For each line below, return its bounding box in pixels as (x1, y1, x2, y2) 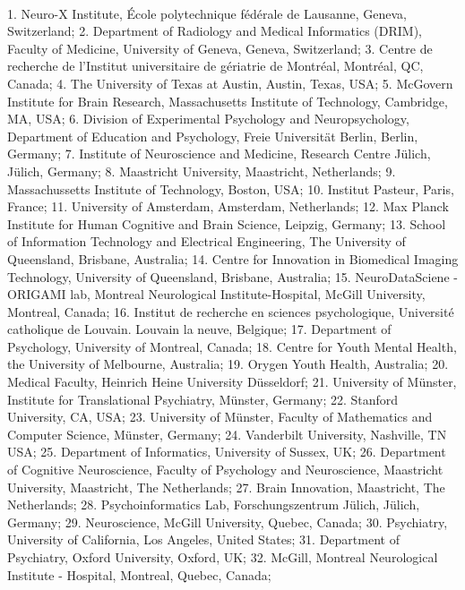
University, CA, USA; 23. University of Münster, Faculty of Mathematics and (7, 407, 433, 426)
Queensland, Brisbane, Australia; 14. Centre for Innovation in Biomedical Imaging (7, 249, 459, 268)
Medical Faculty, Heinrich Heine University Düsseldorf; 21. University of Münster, (7, 372, 457, 391)
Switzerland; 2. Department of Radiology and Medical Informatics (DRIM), (7, 21, 423, 40)
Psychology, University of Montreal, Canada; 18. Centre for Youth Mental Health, (7, 337, 457, 355)
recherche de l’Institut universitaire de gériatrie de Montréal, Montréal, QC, (7, 56, 424, 75)
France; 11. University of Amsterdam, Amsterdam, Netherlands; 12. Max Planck (7, 197, 449, 216)
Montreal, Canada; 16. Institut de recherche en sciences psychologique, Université (7, 302, 454, 321)
